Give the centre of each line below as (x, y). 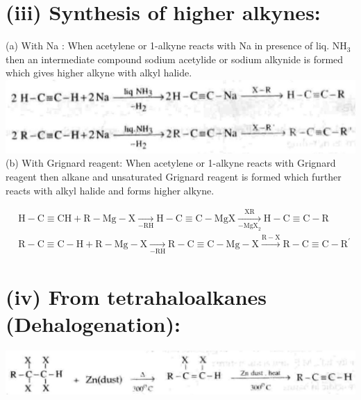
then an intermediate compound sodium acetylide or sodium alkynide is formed (175, 59)
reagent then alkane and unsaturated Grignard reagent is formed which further (174, 176)
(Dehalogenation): (93, 323)
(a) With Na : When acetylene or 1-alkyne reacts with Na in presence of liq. (168, 45)
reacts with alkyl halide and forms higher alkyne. (110, 190)
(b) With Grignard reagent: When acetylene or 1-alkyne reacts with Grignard (171, 163)
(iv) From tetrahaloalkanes (136, 296)
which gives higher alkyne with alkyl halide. (99, 73)
